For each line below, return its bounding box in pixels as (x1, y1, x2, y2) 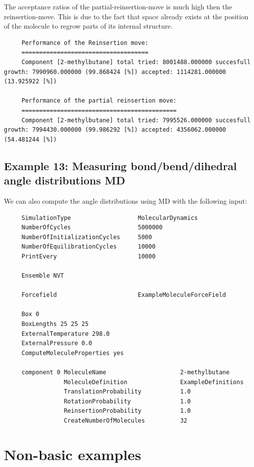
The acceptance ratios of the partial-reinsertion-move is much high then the (4, 1, 232, 11)
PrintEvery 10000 (21, 252, 156, 260)
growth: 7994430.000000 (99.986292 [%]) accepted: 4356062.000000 (4, 126, 226, 134)
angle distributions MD (4, 173, 126, 188)
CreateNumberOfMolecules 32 (63, 417, 188, 424)
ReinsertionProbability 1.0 (63, 407, 191, 415)
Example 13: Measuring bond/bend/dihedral (4, 158, 237, 173)
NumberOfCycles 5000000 (21, 224, 163, 231)
